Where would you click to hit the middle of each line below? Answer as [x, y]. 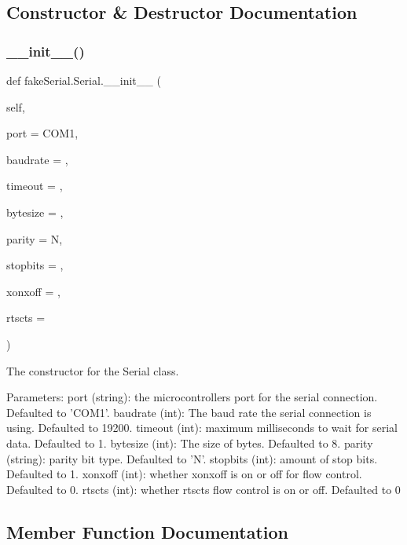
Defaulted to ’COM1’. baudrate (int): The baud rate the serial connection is [189, 412]
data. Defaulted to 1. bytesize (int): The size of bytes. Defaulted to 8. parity [190, 443]
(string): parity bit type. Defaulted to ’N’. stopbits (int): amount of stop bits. [192, 458]
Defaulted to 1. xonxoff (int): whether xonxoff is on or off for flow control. [184, 474]
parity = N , [35, 238]
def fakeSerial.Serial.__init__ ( [84, 80]
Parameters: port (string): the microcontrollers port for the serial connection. [192, 397]
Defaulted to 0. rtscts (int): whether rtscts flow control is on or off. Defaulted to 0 [203, 489]
